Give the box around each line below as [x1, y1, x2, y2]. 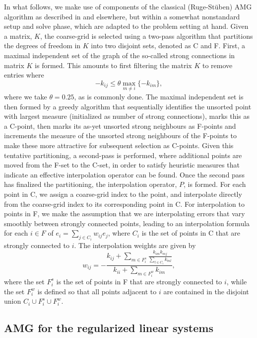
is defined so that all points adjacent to [37, 286, 157, 296]
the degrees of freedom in [4, 40, 81, 51]
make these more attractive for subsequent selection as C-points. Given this [4, 140, 234, 150]
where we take [4, 91, 47, 101]
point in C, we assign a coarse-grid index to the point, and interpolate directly [4, 188, 242, 199]
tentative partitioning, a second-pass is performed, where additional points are [4, 150, 242, 160]
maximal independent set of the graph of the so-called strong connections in [4, 50, 235, 60]
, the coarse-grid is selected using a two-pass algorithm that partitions [40, 30, 253, 41]
